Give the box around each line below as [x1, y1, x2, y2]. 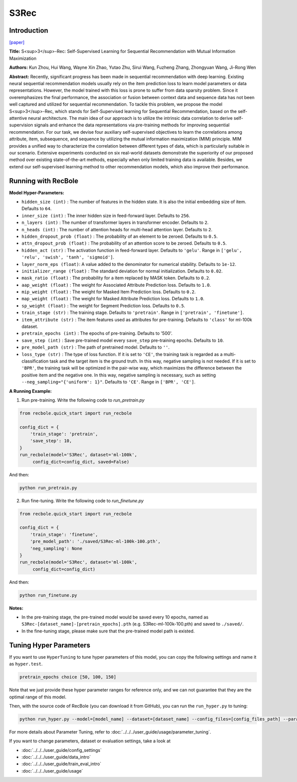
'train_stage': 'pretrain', [30, 431, 99, 437]
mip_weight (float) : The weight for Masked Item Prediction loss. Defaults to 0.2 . [21, 289, 196, 295]
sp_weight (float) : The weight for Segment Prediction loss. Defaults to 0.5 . [21, 303, 186, 309]
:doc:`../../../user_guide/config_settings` [21, 747, 102, 753]
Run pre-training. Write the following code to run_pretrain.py [21, 397, 145, 403]
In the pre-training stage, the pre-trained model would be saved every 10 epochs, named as [21, 614, 209, 620]
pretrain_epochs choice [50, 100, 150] [19, 674, 116, 680]
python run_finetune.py [19, 592, 78, 598]
